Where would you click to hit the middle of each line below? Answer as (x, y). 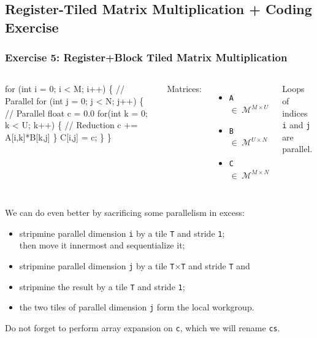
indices (295, 113)
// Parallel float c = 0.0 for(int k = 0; (76, 113)
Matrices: (184, 89)
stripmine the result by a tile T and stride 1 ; (102, 286)
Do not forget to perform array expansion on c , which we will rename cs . (143, 327)
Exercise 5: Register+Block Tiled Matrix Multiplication (146, 57)
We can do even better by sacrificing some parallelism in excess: (125, 213)
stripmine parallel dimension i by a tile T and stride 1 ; (122, 233)
